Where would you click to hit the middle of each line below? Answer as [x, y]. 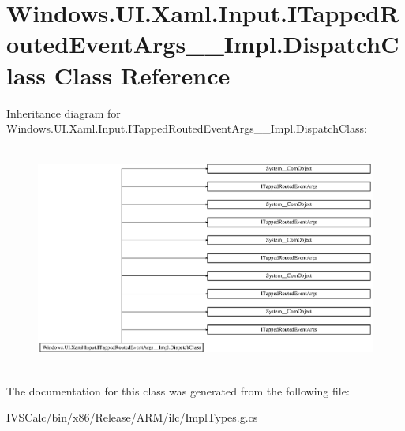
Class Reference [142, 75]
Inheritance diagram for [64, 112]
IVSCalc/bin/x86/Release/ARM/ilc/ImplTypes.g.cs [132, 417]
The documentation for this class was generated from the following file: [178, 390]
